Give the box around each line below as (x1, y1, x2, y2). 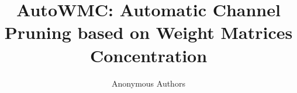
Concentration (89, 43, 208, 67)
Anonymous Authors (112, 77, 185, 89)
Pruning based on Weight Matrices (4, 20, 293, 44)
